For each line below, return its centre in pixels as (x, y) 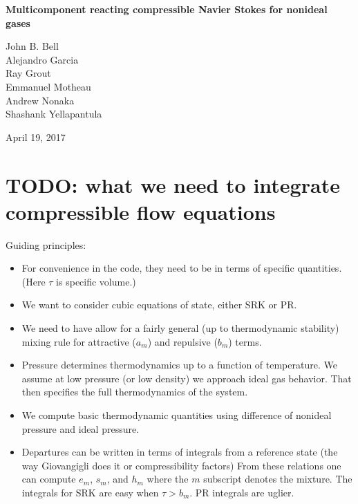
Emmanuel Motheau (48, 86)
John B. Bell (32, 46)
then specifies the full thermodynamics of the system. (135, 392)
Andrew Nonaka (40, 100)
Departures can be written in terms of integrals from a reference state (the (180, 452)
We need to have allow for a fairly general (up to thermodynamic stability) (180, 328)
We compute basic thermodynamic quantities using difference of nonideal (177, 415)
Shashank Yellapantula (54, 114)
